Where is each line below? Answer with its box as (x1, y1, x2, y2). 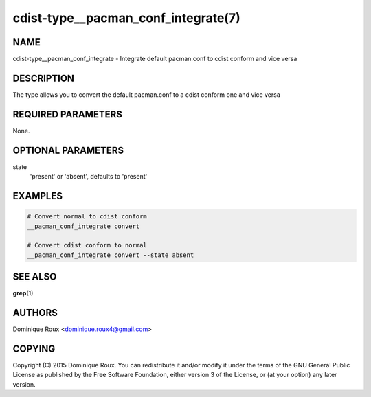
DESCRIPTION (12, 72, 75, 84)
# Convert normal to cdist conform (27, 213, 147, 220)
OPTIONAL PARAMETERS (12, 144, 124, 156)
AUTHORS (12, 307, 58, 319)
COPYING (12, 343, 56, 354)
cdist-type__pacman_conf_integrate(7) (12, 10, 240, 25)
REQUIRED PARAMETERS (12, 109, 123, 120)
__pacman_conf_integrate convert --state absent (27, 251, 194, 259)
